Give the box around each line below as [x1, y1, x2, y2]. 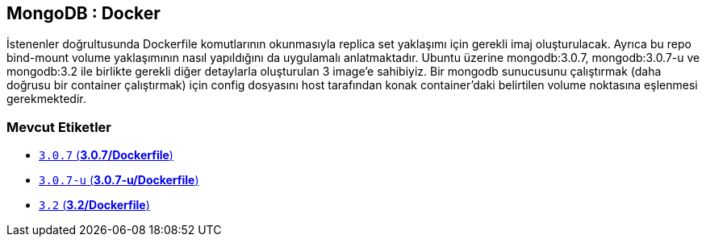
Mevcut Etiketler [6, 118, 111, 135]
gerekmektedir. [6, 92, 86, 106]
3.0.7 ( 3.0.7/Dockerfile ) [39, 148, 173, 163]
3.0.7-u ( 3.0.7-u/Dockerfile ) [39, 173, 199, 187]
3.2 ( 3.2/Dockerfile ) [39, 198, 150, 212]
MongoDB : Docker [6, 3, 161, 23]
